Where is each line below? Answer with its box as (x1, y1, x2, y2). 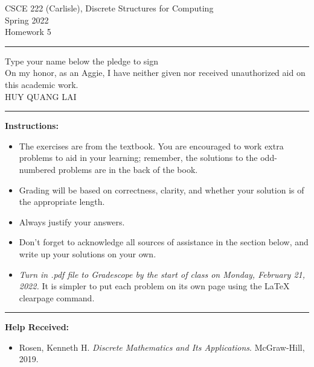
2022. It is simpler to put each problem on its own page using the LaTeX (19, 280, 290, 292)
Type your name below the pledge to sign (5, 54, 159, 67)
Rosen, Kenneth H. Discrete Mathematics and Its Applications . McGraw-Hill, (19, 340, 305, 353)
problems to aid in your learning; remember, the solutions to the (19, 151, 258, 164)
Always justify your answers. (19, 215, 125, 228)
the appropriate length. (19, 195, 105, 208)
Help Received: (5, 321, 69, 333)
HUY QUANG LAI (5, 90, 77, 102)
